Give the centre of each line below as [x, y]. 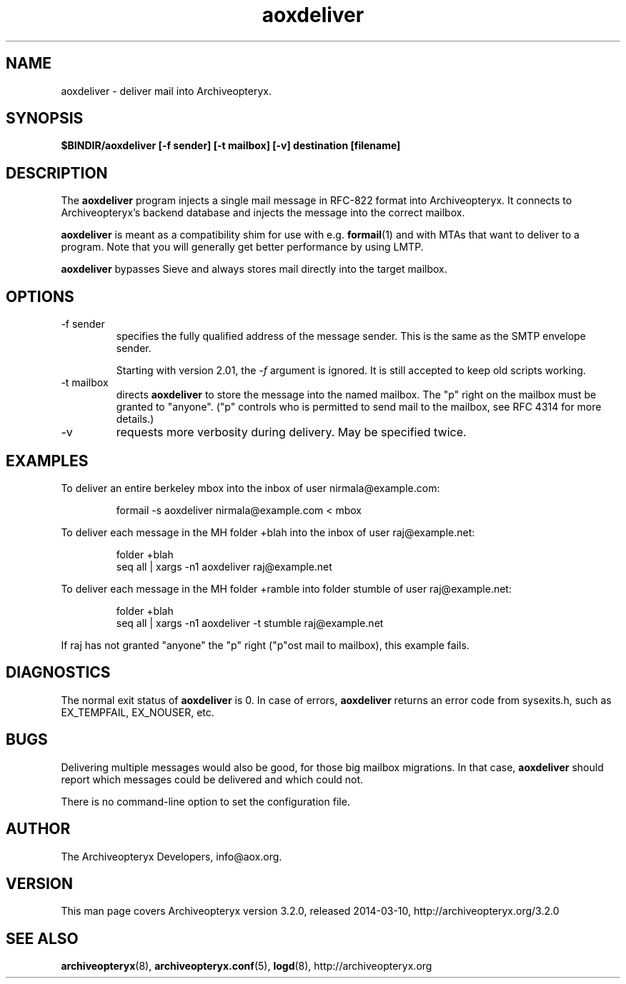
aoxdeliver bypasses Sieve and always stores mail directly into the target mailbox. [254, 269]
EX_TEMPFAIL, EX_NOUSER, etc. [138, 712]
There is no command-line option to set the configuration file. [205, 801]
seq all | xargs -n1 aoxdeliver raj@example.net [224, 566]
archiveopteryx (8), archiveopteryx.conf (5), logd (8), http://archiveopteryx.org [247, 966]
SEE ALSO [42, 938]
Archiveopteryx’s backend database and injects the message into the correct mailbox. [263, 213]
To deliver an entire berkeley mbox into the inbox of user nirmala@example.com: [250, 488]
